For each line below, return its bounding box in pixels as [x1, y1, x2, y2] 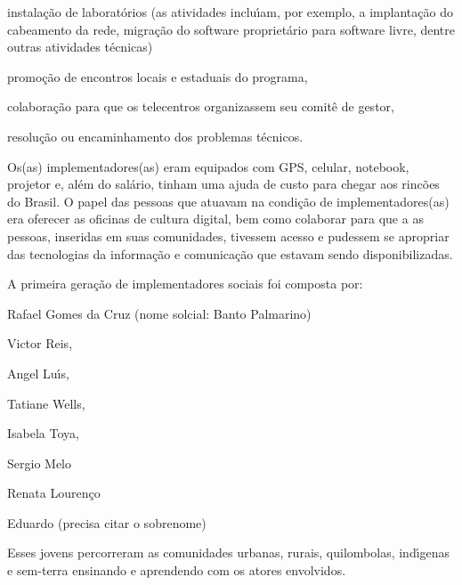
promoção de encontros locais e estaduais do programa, [7, 67, 308, 85]
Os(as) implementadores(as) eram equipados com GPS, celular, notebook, [7, 157, 409, 175]
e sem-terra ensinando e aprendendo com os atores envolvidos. [7, 561, 346, 580]
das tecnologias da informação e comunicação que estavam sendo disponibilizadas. [7, 244, 453, 263]
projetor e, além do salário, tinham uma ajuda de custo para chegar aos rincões [7, 175, 440, 193]
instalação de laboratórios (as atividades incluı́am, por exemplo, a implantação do [7, 3, 453, 20]
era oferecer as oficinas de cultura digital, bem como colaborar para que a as [7, 209, 424, 228]
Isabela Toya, [7, 424, 79, 443]
